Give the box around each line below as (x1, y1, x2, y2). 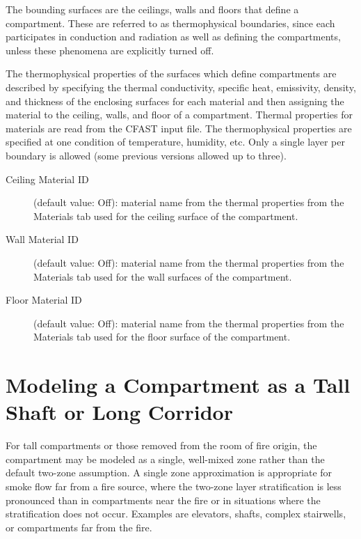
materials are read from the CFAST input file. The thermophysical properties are (6, 120, 352, 135)
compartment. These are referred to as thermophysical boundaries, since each (6, 15, 335, 30)
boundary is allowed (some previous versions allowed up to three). (6, 148, 287, 162)
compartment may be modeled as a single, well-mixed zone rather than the (6, 451, 325, 466)
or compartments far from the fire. (6, 520, 152, 534)
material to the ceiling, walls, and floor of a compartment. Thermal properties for (6, 107, 353, 122)
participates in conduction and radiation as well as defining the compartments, (6, 29, 341, 44)
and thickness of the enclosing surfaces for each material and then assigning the (6, 93, 344, 108)
